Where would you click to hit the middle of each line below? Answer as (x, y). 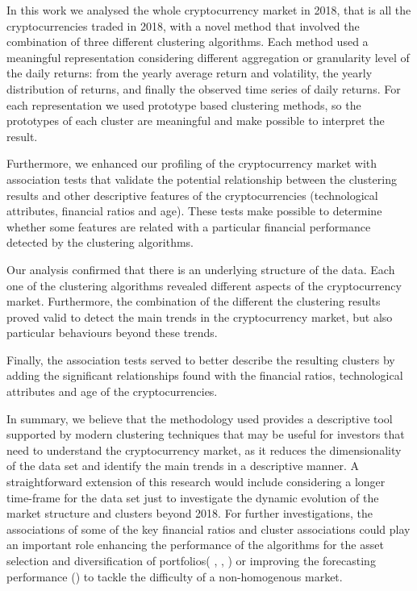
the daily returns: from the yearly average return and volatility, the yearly (190, 73)
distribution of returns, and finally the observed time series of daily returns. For (204, 88)
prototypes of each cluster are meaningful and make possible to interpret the (196, 121)
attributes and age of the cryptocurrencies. (112, 391)
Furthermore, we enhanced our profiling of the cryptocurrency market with (192, 163)
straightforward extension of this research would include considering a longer (196, 482)
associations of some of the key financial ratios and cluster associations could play (208, 529)
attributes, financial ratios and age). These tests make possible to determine (194, 211)
